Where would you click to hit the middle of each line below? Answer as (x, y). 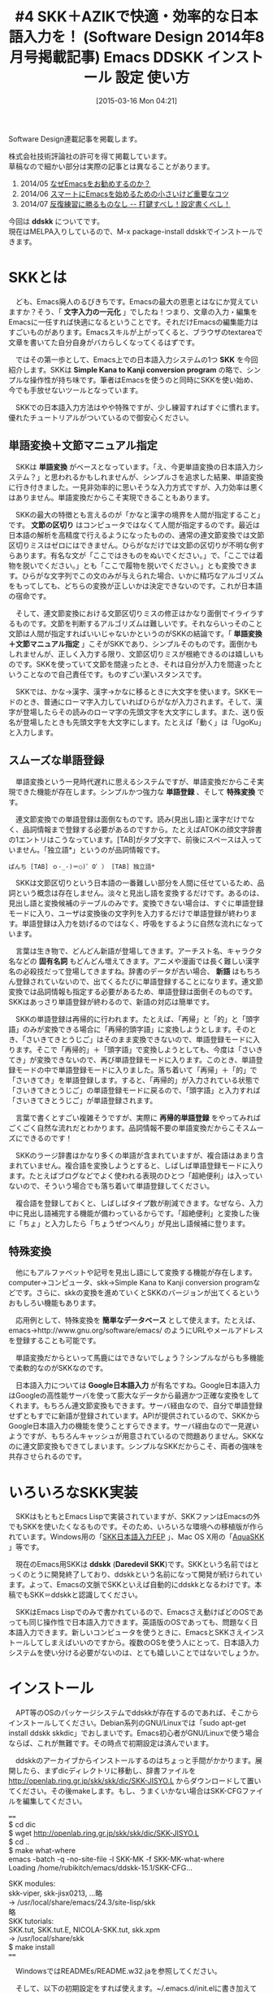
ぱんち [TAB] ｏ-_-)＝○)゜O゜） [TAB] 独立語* (82, 866)
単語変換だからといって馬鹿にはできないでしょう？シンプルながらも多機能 (139, 1358)
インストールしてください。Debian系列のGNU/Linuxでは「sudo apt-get (127, 1723)
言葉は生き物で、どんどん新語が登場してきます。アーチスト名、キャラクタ (139, 951)
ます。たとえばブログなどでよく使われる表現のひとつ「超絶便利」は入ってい (135, 1176)
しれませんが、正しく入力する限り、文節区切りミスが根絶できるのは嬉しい (133, 654)
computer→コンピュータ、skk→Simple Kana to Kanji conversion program (131, 1283)
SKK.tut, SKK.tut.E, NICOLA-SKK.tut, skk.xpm (84, 1930)
